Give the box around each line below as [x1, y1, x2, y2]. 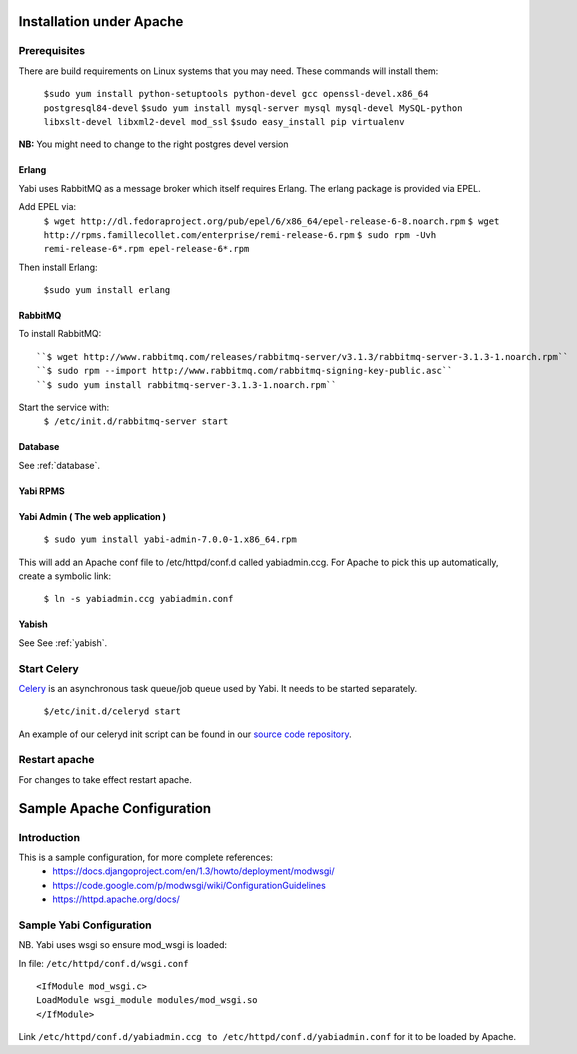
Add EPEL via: [18, 201, 77, 213]
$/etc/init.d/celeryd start [43, 706, 182, 717]
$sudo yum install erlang [43, 285, 171, 296]
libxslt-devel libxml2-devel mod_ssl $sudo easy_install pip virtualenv [43, 116, 405, 127]
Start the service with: [18, 401, 110, 414]
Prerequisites [18, 44, 85, 58]
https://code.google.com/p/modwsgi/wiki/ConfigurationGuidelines [52, 879, 327, 891]
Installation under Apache [18, 13, 184, 30]
